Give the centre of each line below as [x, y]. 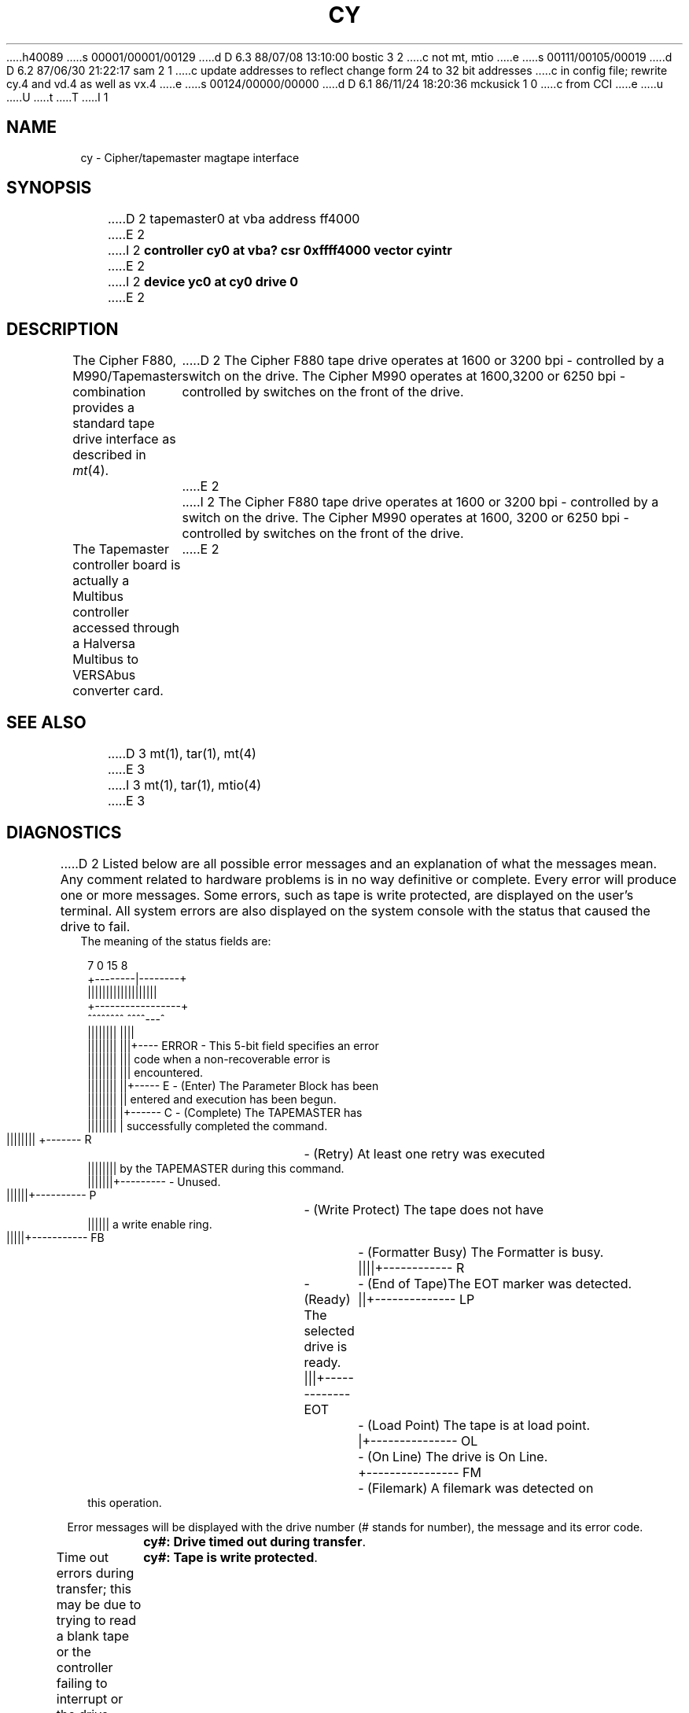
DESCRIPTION [63, 329]
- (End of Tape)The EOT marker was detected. [495, 1283]
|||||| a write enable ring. [150, 1224]
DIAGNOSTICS [64, 832]
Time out [83, 1557]
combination [109, 392]
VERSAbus [104, 675]
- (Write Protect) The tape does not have [424, 1209]
